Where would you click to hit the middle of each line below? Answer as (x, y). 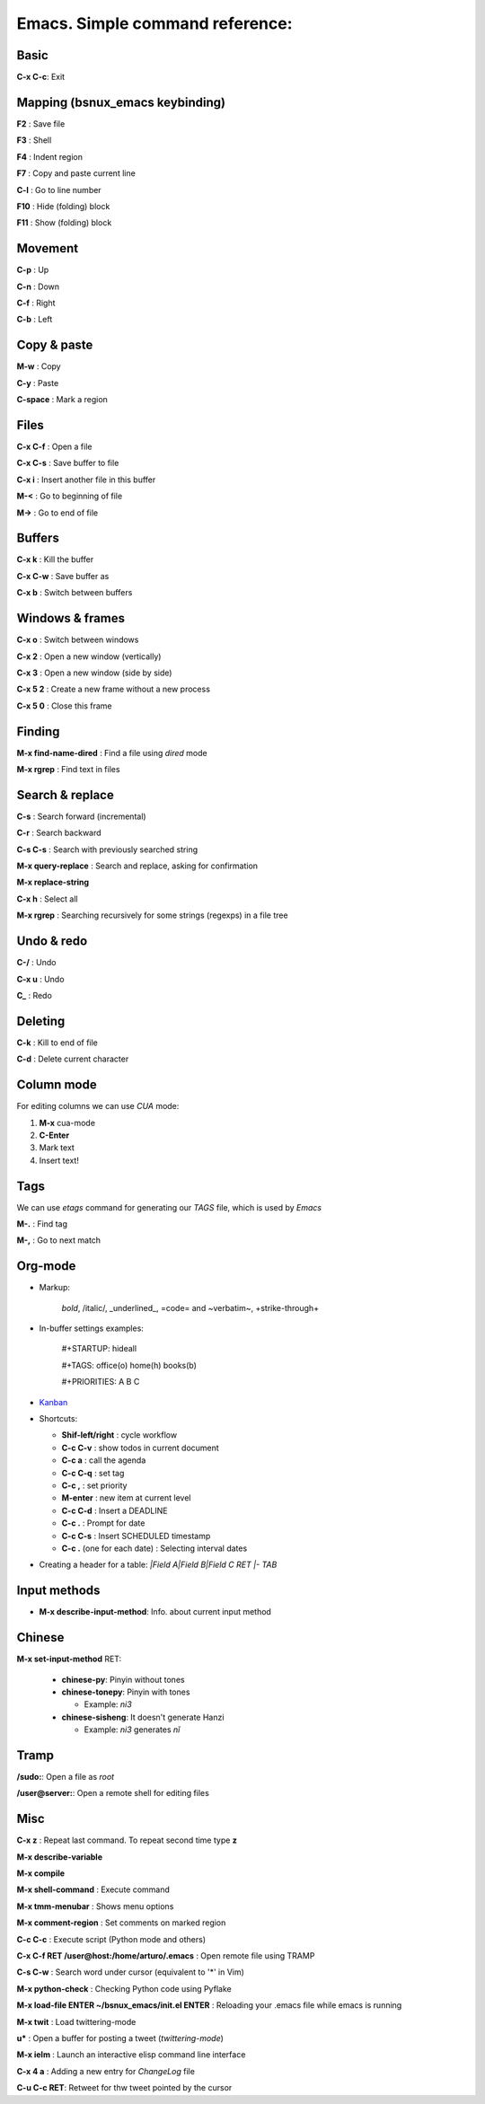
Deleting (41, 1021)
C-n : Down (38, 286)
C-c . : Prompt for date (103, 1523)
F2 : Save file (41, 123)
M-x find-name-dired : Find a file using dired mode (112, 753)
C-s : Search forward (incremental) (82, 816)
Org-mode (46, 1266)
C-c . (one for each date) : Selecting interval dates (154, 1548)
